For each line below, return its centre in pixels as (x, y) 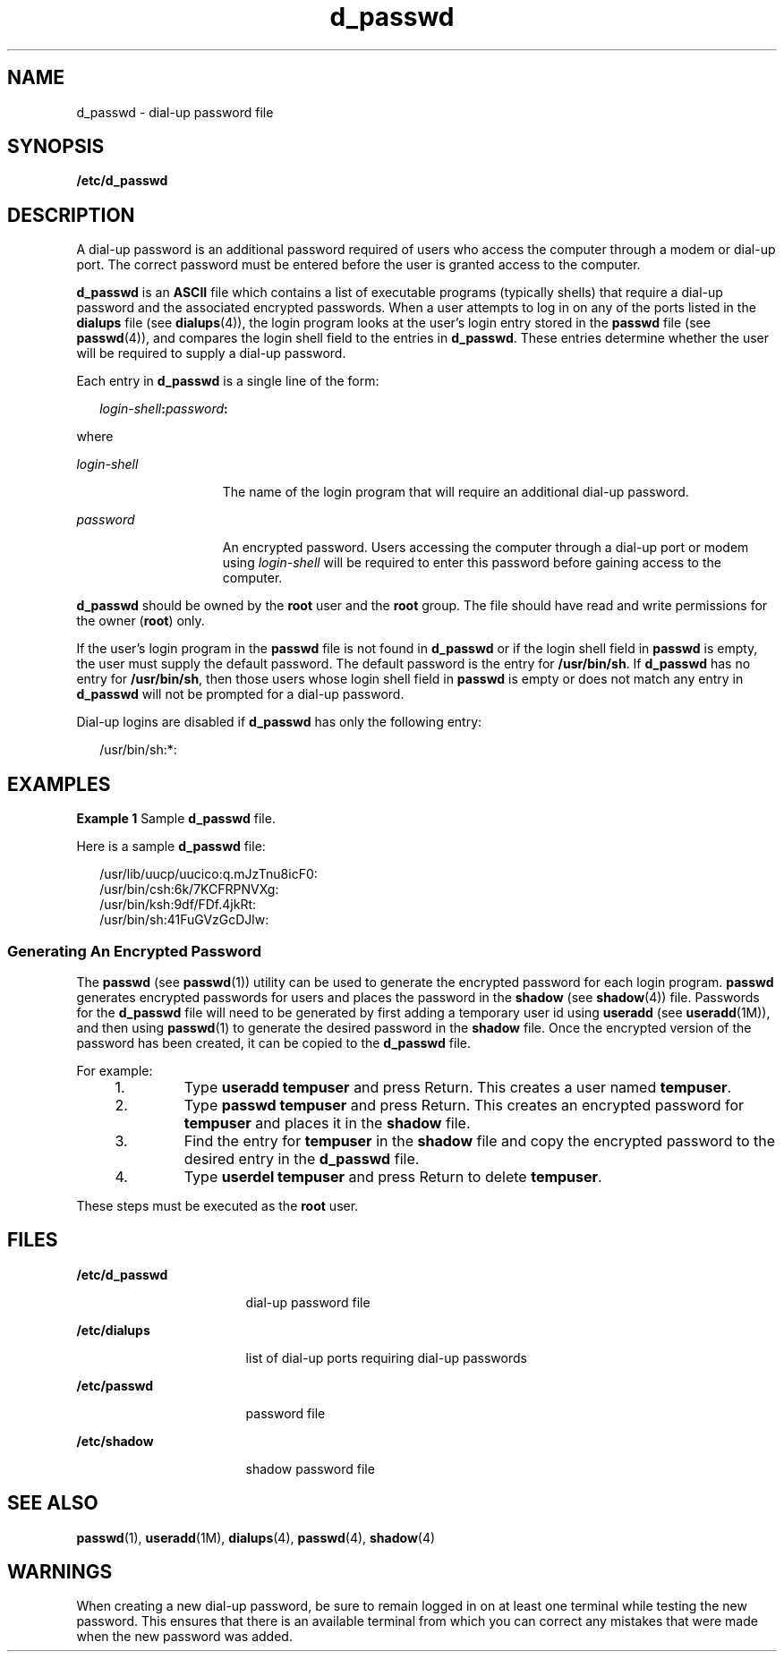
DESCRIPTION (71, 215)
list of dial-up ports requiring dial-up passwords (386, 1357)
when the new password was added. (184, 1637)
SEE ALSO (53, 1503)
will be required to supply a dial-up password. (211, 353)
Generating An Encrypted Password (135, 951)
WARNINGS (60, 1571)
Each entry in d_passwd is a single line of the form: (228, 381)
